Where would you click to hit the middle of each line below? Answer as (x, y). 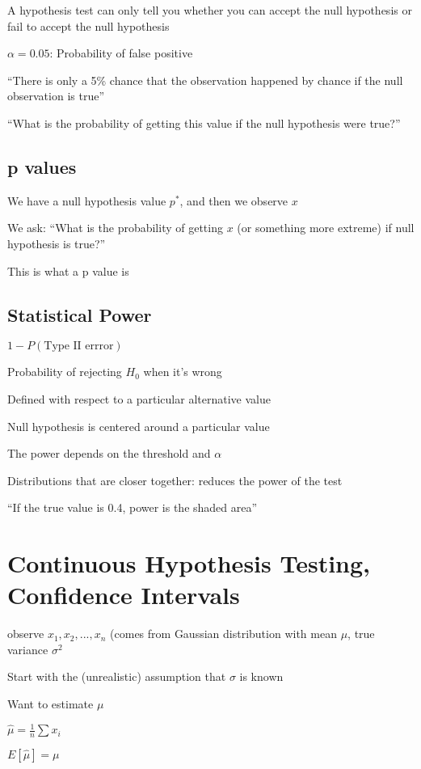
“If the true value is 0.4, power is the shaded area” (133, 507)
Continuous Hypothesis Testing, (189, 563)
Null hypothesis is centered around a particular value (139, 426)
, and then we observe (234, 200)
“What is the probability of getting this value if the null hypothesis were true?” (204, 123)
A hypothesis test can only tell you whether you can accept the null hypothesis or (210, 10)
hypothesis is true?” (57, 243)
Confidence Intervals (124, 595)
